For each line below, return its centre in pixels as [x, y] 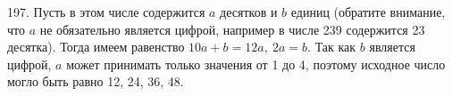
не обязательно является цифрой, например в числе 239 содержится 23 [232, 29]
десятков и [249, 12]
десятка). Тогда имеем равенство [96, 47]
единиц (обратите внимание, [368, 12]
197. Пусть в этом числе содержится [106, 12]
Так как [335, 47]
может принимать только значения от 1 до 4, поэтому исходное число [256, 64]
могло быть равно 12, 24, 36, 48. [96, 81]
